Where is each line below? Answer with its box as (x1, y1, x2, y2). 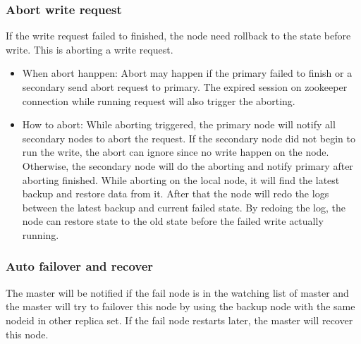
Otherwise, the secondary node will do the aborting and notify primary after (22, 158, 353, 173)
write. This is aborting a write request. (6, 42, 173, 56)
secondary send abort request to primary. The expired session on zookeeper (22, 80, 348, 94)
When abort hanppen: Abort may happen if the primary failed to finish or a (22, 66, 353, 80)
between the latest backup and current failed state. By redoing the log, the (22, 199, 345, 214)
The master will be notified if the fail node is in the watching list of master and (6, 285, 349, 300)
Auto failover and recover (6, 257, 154, 275)
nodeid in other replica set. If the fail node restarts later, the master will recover (6, 312, 353, 327)
